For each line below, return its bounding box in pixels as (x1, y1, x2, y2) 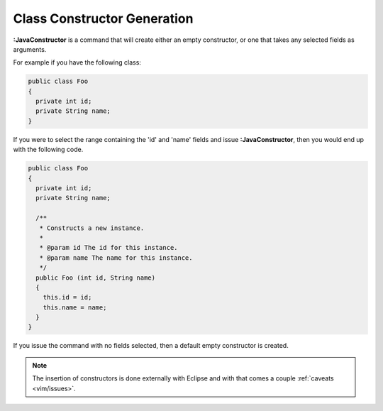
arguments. (13, 45, 47, 53)
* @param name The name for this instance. (39, 253, 193, 262)
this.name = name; (43, 303, 107, 312)
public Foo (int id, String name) (35, 273, 156, 282)
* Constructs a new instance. (39, 224, 145, 232)
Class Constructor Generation (13, 11, 194, 26)
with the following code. (13, 146, 84, 154)
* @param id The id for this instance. (39, 243, 178, 252)
